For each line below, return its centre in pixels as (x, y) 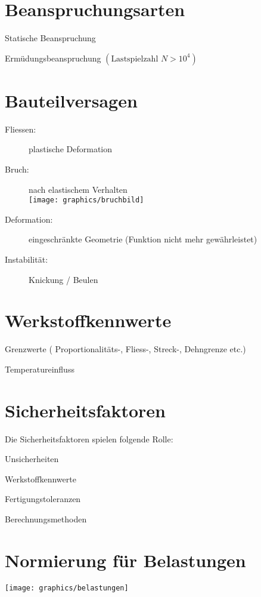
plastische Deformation (70, 149)
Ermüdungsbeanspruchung (53, 58)
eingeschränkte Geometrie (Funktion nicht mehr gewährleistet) (143, 239)
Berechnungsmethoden (46, 519)
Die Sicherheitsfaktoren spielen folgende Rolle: (89, 438)
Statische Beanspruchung (50, 38)
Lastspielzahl (135, 59)
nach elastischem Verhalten (78, 189)
